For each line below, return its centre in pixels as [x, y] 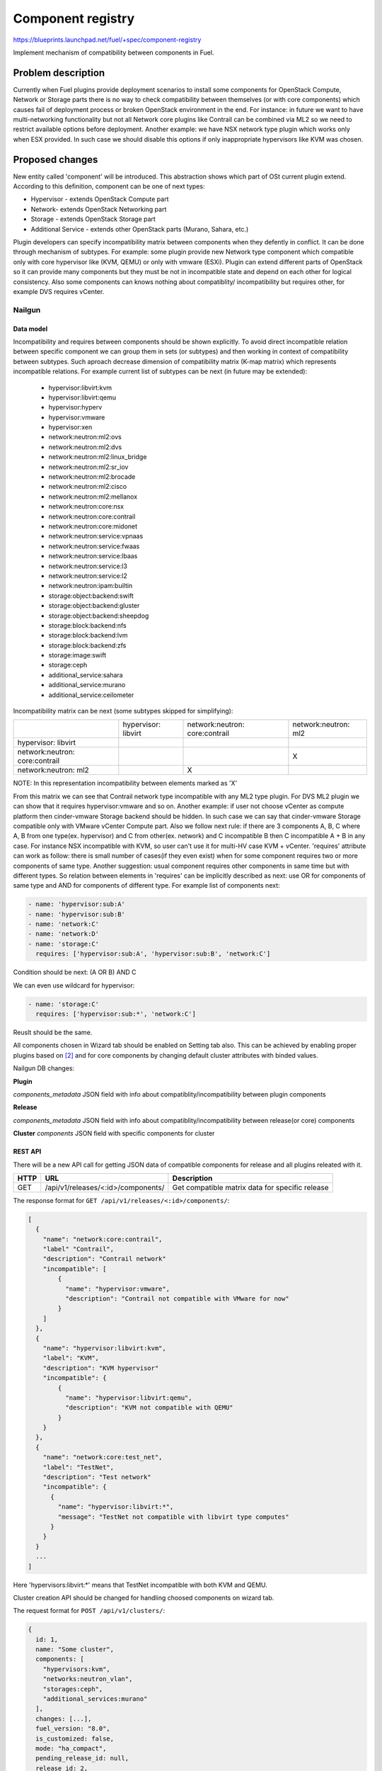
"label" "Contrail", [79, 1249]
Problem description [59, 73]
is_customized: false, [75, 1738]
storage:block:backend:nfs [87, 625]
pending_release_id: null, [82, 1758]
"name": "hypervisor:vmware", [117, 1289]
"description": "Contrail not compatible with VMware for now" [177, 1299]
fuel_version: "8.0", [73, 1729]
